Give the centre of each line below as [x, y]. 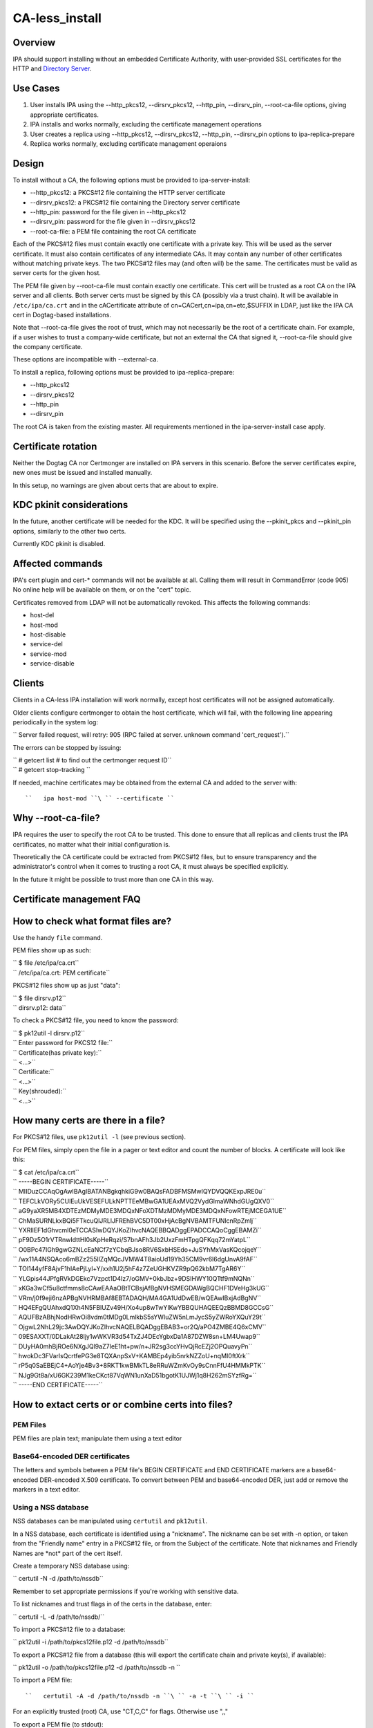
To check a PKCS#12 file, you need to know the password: [96, 1020]
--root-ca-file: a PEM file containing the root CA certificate [113, 231]
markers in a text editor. [47, 1490]
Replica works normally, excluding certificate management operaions [128, 143]
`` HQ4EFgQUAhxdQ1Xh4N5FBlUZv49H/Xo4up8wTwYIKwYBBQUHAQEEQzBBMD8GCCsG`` [143, 1308]
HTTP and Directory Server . [52, 68]
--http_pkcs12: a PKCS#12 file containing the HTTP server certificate [128, 193]
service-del [47, 644]
